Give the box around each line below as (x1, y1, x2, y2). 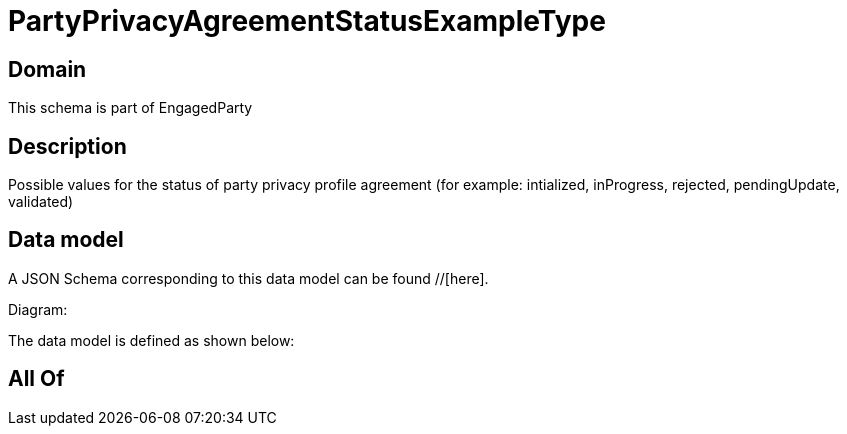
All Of (8, 366, 65, 392)
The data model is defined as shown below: (8, 331, 295, 349)
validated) (8, 193, 74, 211)
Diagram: (8, 300, 68, 318)
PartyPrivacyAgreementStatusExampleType (8, 4, 606, 38)
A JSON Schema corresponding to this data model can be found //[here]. (8, 269, 489, 287)
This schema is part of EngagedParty (8, 99, 253, 117)
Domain (8, 56, 87, 82)
